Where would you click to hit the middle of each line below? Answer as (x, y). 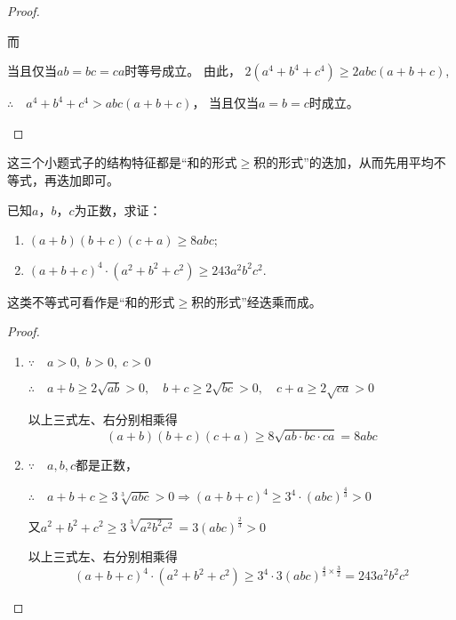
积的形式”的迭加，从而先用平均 (344, 162)
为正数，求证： (118, 209)
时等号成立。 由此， (183, 71)
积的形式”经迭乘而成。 (256, 301)
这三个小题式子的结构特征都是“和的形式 (122, 162)
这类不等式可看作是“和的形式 (91, 301)
